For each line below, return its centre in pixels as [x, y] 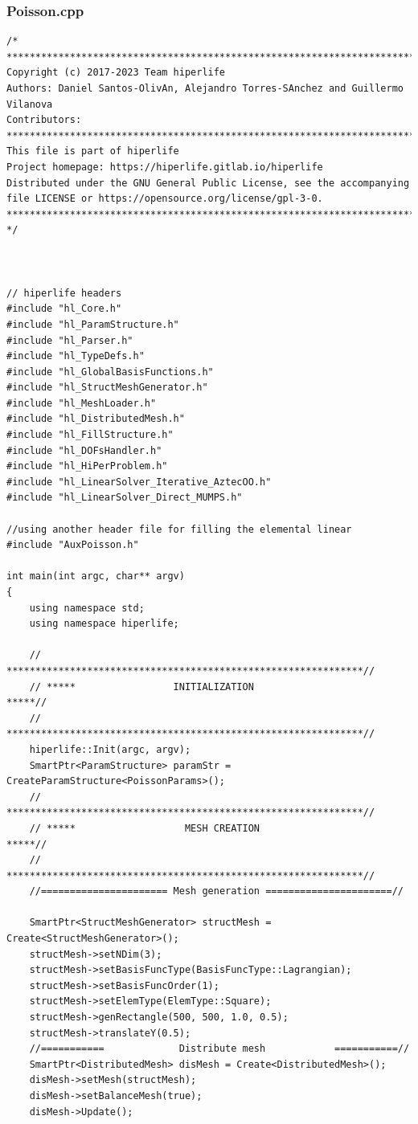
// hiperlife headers [64, 293]
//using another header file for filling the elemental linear [179, 529]
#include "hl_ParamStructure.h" [93, 324]
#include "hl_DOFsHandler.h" [84, 450]
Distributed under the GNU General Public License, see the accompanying [208, 183]
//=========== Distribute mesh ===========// [219, 1049]
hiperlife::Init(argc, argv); [110, 749]
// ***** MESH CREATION [144, 828]
